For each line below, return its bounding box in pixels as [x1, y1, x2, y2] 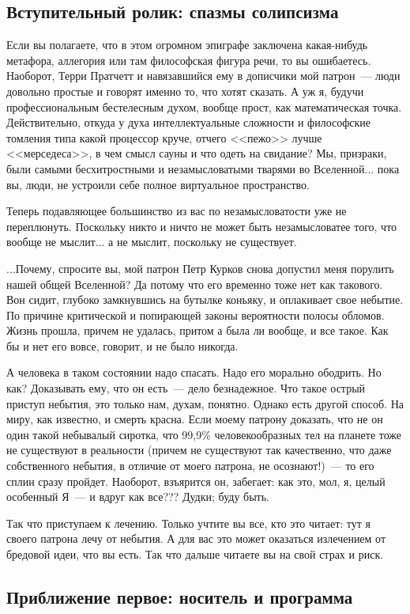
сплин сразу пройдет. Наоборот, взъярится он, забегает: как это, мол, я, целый [6, 472, 386, 489]
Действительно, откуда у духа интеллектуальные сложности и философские [6, 114, 371, 131]
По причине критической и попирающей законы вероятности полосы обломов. [6, 306, 385, 323]
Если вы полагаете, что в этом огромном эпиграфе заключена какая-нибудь [6, 36, 368, 53]
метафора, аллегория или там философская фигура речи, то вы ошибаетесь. [6, 51, 371, 68]
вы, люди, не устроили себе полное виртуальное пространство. [6, 176, 310, 192]
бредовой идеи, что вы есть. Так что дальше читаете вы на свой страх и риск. [6, 546, 384, 563]
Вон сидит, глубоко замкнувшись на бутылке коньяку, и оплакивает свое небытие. [6, 291, 404, 308]
